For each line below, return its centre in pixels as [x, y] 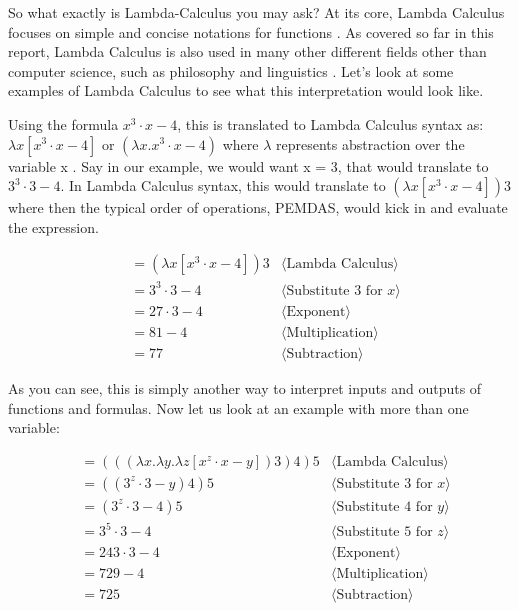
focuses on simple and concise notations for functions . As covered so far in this [251, 31]
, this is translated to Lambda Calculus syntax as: [330, 123]
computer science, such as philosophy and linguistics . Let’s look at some [231, 70]
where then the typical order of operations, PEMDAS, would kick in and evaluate [258, 207]
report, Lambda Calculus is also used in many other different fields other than [247, 51]
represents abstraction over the [370, 143]
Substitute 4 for [384, 506]
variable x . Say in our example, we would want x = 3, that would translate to [248, 165]
